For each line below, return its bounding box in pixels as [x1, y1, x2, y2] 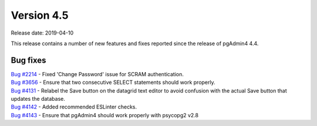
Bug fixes [11, 55, 46, 65]
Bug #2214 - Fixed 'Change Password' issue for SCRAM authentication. [11, 70, 184, 77]
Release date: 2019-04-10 [11, 29, 74, 36]
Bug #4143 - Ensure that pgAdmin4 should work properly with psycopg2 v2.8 [11, 111, 199, 118]
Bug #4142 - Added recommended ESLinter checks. [11, 103, 137, 111]
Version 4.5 [11, 9, 69, 22]
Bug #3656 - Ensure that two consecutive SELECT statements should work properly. [11, 79, 215, 86]
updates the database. [11, 96, 66, 103]
